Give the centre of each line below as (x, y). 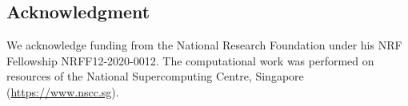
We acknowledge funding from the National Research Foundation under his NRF (204, 45)
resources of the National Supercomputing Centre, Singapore (155, 76)
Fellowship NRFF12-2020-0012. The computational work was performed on (190, 60)
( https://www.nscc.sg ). (63, 91)
